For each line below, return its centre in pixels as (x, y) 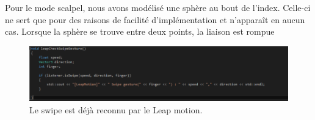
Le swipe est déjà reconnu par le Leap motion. (116, 109)
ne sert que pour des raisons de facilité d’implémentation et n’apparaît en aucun (155, 19)
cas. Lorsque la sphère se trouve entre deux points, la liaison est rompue (140, 31)
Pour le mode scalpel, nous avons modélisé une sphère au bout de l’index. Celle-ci (158, 7)
